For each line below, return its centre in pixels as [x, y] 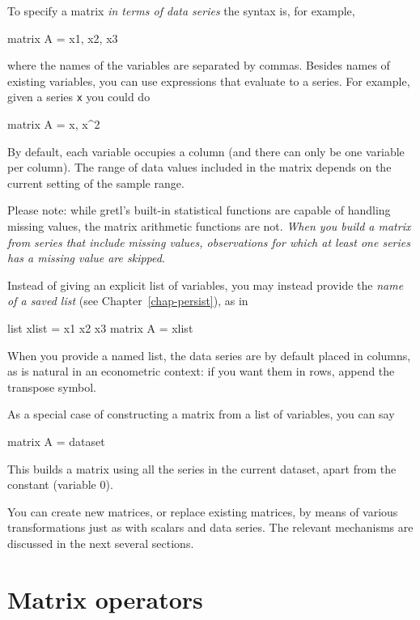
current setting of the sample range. [96, 183]
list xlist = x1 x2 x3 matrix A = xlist [100, 327]
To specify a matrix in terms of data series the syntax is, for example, [181, 11]
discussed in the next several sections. [101, 543]
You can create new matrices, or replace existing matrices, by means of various [203, 511]
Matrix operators [105, 599]
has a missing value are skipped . [86, 258]
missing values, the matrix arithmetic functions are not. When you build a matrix [209, 226]
